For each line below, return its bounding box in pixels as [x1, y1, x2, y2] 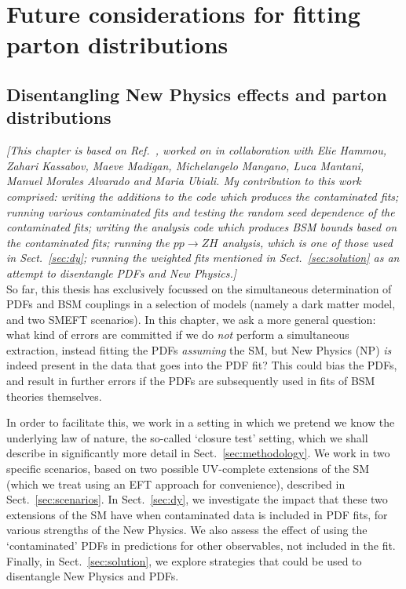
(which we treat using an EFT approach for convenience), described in [6, 475, 346, 492]
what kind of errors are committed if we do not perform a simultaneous [6, 326, 349, 343]
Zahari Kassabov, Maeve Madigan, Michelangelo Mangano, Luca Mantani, [6, 157, 364, 173]
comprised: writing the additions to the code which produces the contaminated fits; [6, 187, 399, 204]
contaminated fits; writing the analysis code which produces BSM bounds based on [6, 219, 397, 235]
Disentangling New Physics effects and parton [6, 82, 387, 106]
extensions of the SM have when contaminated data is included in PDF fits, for [6, 506, 388, 522]
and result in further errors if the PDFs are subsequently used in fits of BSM [6, 373, 375, 389]
